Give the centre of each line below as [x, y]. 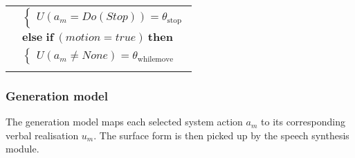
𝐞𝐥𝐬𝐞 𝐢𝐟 [38, 37]
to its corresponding [303, 122]
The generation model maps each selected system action [124, 122]
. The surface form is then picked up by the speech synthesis [221, 135]
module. [22, 149]
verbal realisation [42, 135]
